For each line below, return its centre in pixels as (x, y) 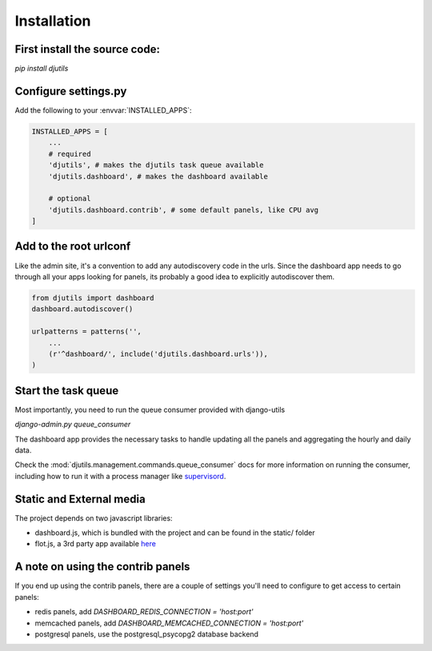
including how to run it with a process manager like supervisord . (120, 476)
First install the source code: (87, 49)
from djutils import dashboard (93, 298)
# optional (70, 199)
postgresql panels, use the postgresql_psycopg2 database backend (147, 634)
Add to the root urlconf (73, 247)
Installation (53, 21)
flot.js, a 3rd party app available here (95, 544)
